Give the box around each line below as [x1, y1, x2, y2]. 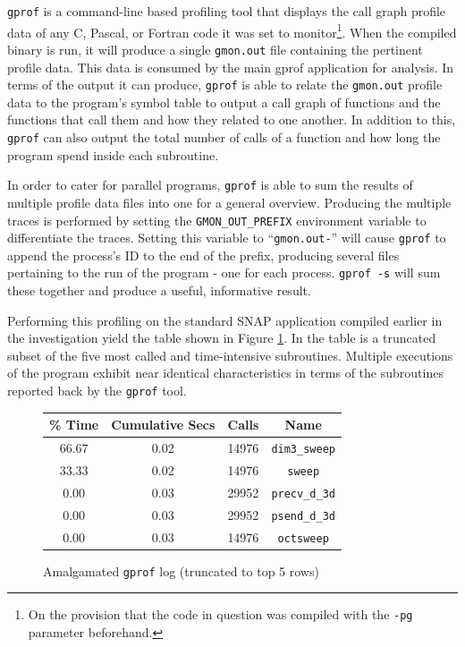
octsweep [277, 532, 329, 545]
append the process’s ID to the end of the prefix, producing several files [7, 245, 400, 264]
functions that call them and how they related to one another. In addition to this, [7, 110, 456, 129]
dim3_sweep [271, 443, 335, 456]
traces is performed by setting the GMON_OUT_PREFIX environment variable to [7, 210, 427, 229]
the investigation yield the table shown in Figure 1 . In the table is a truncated [7, 328, 436, 347]
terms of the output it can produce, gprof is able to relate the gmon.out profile [7, 75, 443, 94]
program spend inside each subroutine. [7, 145, 219, 164]
